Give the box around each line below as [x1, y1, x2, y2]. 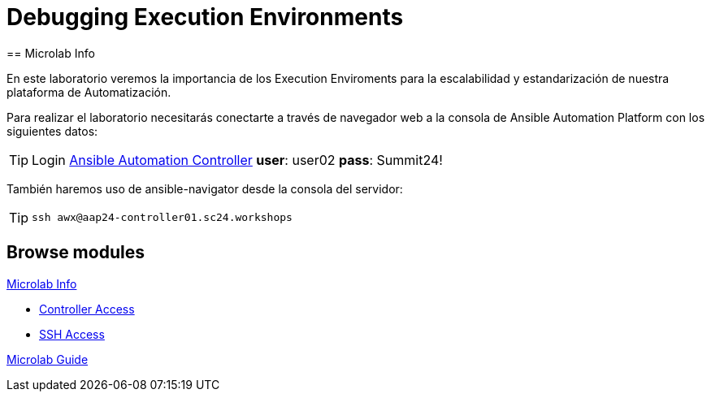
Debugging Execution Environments [7, 3, 404, 31]
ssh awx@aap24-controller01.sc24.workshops [32, 211, 293, 224]
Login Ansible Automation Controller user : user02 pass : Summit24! [32, 151, 443, 168]
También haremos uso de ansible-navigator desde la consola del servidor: [7, 181, 403, 196]
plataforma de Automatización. [7, 84, 171, 99]
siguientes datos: [7, 123, 98, 138]
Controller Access [39, 301, 135, 316]
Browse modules [7, 242, 145, 263]
